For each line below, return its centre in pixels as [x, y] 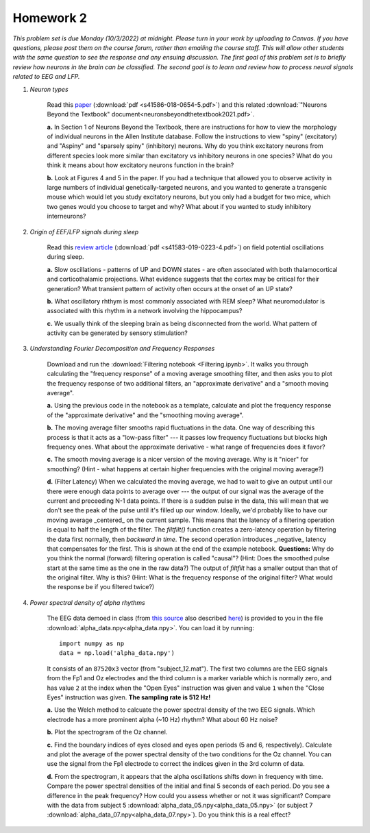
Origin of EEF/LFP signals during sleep [84, 232]
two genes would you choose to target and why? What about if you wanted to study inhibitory [179, 206]
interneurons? [66, 216]
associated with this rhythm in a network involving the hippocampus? [145, 311]
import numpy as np [92, 644]
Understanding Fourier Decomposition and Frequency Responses [122, 349]
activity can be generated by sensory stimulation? [118, 333]
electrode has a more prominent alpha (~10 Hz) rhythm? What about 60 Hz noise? [162, 719]
